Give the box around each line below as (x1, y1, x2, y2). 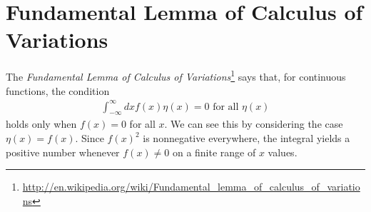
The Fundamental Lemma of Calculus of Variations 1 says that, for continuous (6, 67, 346, 84)
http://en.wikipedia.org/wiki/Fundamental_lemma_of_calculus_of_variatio (22, 179, 360, 194)
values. (268, 144, 298, 159)
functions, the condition (6, 83, 110, 98)
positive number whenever (6, 144, 120, 159)
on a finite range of (172, 144, 256, 159)
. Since (75, 131, 104, 146)
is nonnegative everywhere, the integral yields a (143, 131, 350, 146)
